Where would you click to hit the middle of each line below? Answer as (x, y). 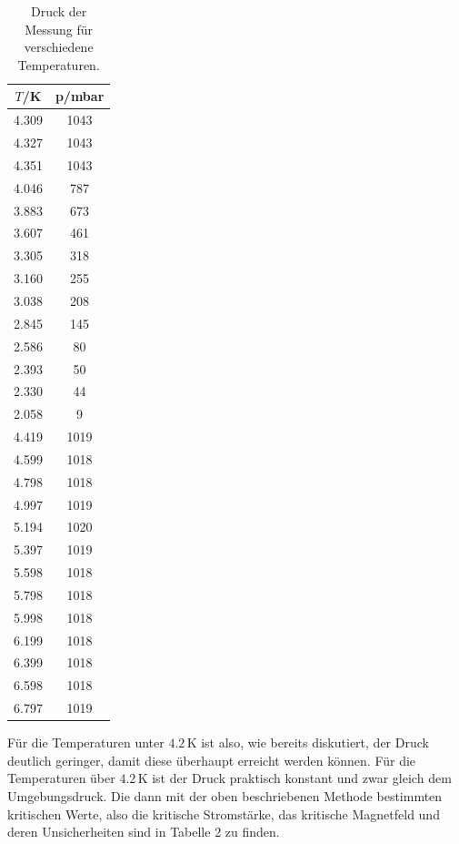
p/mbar (80, 96)
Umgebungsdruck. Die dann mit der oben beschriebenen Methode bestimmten (225, 796)
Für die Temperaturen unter (86, 742)
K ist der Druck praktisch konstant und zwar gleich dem (294, 778)
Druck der (59, 11)
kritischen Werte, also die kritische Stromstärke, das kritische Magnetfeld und (224, 813)
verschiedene (59, 47)
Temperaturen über (61, 778)
